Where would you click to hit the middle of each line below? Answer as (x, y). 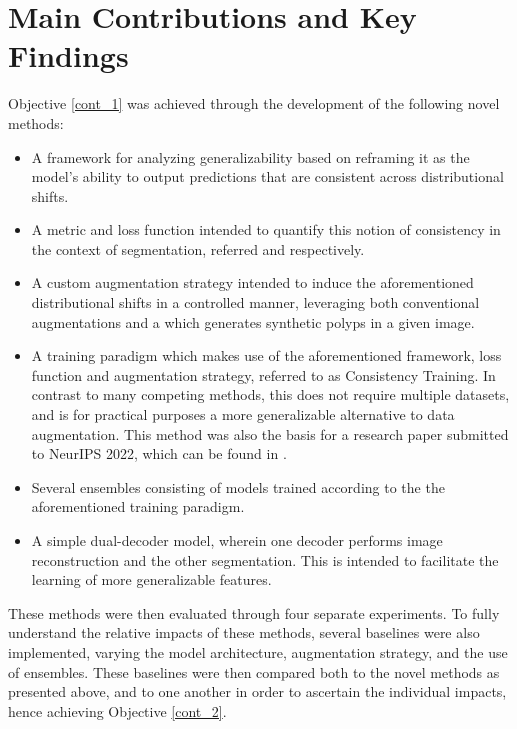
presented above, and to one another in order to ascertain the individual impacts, (257, 691)
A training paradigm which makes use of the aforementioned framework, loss (266, 355)
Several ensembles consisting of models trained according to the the (238, 486)
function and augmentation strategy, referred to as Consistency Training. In (263, 374)
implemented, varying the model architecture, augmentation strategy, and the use (258, 651)
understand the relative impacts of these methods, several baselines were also (244, 632)
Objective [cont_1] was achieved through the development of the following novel (254, 103)
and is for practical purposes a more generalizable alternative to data (243, 414)
